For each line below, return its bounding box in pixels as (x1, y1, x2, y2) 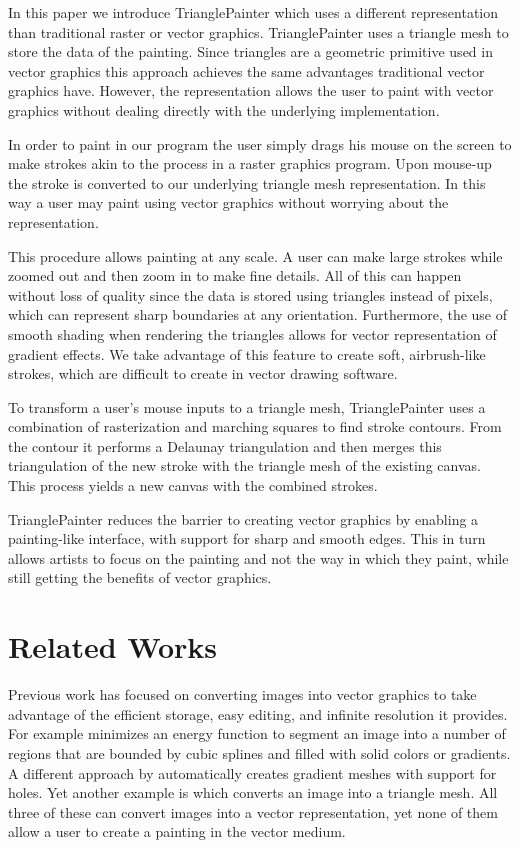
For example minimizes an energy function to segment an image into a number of (8, 723, 506, 744)
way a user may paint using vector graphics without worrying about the (8, 192, 449, 213)
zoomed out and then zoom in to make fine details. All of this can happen (8, 265, 462, 286)
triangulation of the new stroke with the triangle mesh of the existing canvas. (8, 455, 481, 476)
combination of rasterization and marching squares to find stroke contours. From (8, 416, 502, 437)
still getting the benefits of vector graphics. (8, 567, 272, 588)
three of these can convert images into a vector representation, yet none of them (8, 801, 498, 822)
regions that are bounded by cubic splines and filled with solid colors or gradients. (8, 742, 511, 763)
